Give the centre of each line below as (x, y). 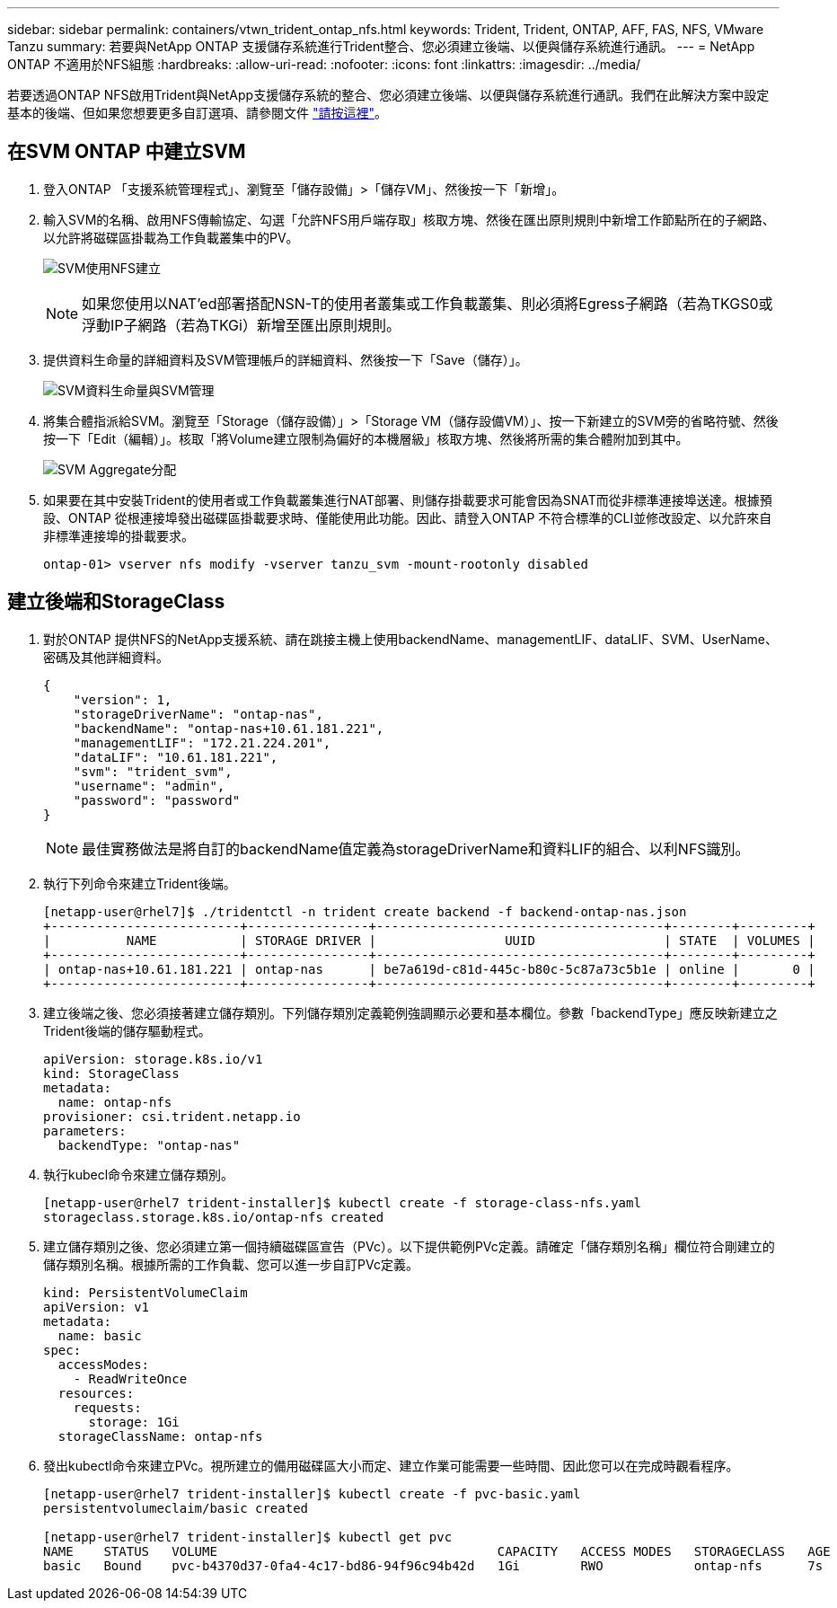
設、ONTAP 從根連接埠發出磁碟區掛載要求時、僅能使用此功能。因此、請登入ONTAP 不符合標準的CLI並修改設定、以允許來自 (408, 517)
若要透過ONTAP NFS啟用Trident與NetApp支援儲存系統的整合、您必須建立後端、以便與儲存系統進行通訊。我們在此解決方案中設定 (388, 95)
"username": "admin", (149, 786)
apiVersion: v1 (97, 1307)
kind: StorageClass (111, 1073)
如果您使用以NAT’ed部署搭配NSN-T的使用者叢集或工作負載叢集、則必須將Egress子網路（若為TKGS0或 (427, 303)
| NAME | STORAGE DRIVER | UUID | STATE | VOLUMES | (429, 940)
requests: (107, 1407)
